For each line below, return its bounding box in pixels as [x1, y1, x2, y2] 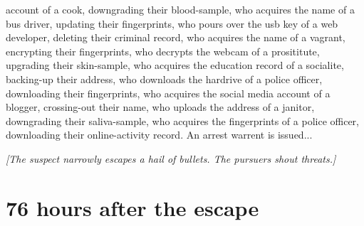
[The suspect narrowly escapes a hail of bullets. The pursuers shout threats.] [6, 151, 336, 166]
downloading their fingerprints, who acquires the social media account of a [6, 85, 331, 100]
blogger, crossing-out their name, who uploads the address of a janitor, [6, 99, 315, 114]
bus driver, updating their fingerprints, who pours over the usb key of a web [6, 16, 338, 31]
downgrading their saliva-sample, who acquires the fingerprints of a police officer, [6, 113, 359, 128]
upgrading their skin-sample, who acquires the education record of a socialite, [6, 58, 344, 72]
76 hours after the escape [6, 193, 259, 222]
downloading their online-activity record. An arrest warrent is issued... [6, 127, 313, 142]
